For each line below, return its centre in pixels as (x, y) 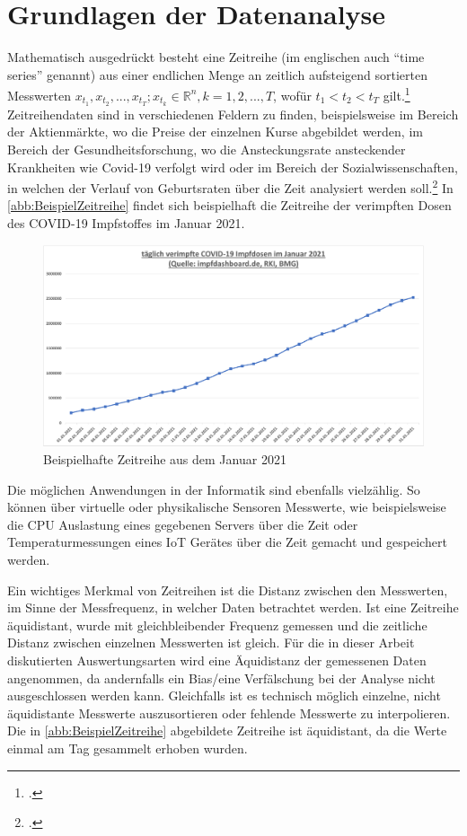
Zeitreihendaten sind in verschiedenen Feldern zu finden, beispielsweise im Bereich (233, 114)
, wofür (292, 95)
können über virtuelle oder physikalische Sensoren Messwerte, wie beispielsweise (227, 507)
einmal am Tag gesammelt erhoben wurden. (128, 748)
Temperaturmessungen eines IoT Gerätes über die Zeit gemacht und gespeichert (227, 542)
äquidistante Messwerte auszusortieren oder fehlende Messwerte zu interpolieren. (229, 713)
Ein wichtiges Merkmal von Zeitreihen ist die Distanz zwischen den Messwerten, (228, 590)
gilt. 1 (397, 94)
